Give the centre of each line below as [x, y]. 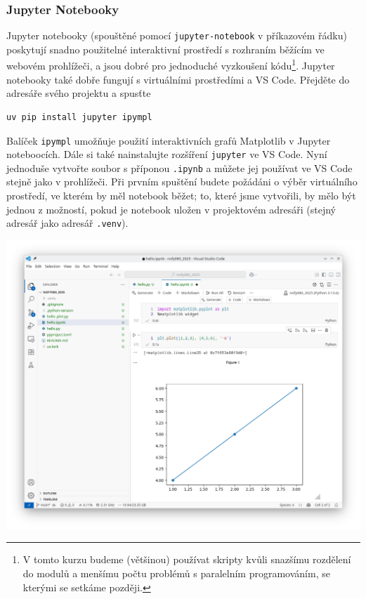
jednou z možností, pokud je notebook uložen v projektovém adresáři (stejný [171, 209]
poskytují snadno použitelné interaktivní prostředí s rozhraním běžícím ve [165, 49]
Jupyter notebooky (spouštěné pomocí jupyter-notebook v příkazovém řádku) [177, 35]
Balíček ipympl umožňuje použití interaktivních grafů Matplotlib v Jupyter [169, 140]
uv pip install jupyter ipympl [79, 117]
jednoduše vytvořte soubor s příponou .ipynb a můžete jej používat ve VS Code [179, 167]
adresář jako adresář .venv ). [67, 223]
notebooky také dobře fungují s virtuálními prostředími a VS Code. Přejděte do [178, 79]
